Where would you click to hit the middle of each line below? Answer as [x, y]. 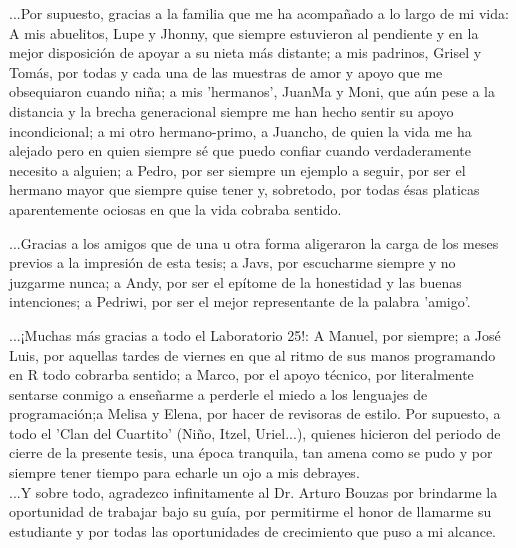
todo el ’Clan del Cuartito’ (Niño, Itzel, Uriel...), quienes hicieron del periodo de [255, 432]
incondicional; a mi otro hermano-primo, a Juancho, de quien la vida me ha [240, 130]
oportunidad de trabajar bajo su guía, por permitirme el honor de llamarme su [250, 511]
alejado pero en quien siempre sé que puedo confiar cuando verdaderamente [240, 150]
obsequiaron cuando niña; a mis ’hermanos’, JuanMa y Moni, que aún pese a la [252, 91]
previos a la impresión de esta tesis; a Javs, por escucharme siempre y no [232, 262]
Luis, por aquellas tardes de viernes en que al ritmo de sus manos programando [252, 354]
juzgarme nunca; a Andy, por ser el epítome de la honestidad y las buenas [235, 281]
